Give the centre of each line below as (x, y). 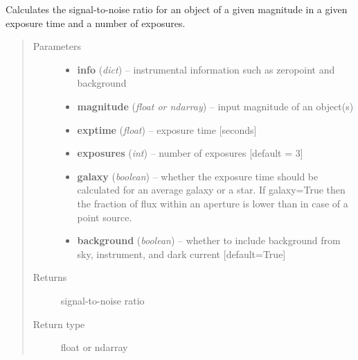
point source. (105, 217)
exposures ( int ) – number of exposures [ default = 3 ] (190, 153)
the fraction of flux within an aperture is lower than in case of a (213, 203)
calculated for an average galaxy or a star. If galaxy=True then (211, 190)
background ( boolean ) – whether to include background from (209, 240)
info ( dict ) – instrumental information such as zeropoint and (206, 69)
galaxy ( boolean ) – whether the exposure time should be (198, 176)
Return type (59, 324)
